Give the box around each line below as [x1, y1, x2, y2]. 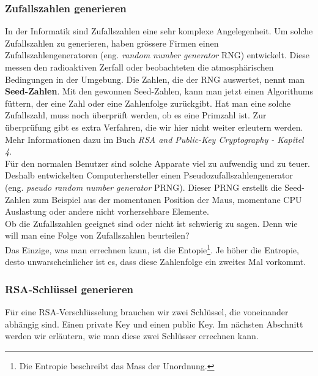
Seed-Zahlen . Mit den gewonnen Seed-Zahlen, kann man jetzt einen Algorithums [5, 85, 313, 98]
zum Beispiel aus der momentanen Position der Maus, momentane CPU [32, 193, 302, 205]
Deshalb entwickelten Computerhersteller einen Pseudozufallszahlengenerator [5, 169, 294, 182]
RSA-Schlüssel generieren [5, 281, 133, 296]
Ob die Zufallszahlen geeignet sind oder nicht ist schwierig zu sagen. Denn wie [5, 217, 298, 229]
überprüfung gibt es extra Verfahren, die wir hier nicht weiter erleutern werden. [5, 120, 303, 133]
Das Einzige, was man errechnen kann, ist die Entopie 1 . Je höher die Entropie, [5, 241, 299, 256]
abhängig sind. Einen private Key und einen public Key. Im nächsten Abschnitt [5, 317, 303, 330]
